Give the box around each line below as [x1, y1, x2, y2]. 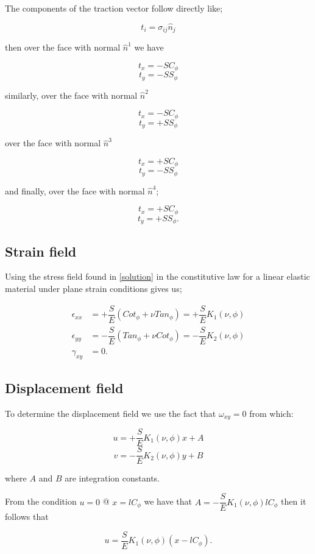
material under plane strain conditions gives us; [5, 282, 182, 295]
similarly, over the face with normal [5, 88, 138, 101]
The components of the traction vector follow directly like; [5, 2, 223, 14]
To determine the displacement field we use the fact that [5, 407, 216, 419]
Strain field [5, 241, 77, 260]
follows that [5, 510, 49, 523]
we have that [144, 495, 192, 508]
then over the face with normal [5, 41, 121, 54]
